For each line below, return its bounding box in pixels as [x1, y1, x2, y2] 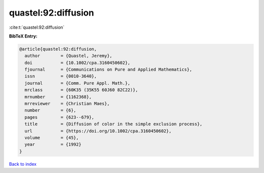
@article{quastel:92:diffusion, [19, 46, 97, 52]
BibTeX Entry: [9, 33, 38, 39]
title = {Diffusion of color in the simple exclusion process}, [24, 121, 203, 127]
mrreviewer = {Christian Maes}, [24, 101, 110, 107]
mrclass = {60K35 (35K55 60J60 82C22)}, [24, 87, 138, 93]
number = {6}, [24, 108, 77, 113]
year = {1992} [24, 142, 82, 147]
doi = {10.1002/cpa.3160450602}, [24, 60, 131, 65]
